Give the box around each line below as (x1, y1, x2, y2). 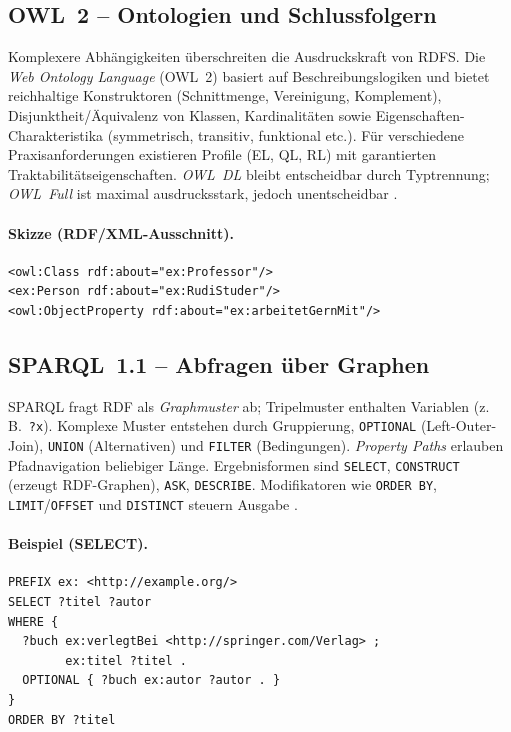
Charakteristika (8, 124, 104, 145)
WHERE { (8, 614, 59, 629)
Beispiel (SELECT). (8, 533, 148, 554)
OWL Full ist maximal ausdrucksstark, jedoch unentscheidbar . (8, 183, 398, 204)
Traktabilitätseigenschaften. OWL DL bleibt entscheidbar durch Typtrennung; (8, 163, 490, 184)
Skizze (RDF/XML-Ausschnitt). (8, 222, 235, 243)
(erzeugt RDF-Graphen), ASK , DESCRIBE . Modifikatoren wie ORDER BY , (8, 474, 437, 495)
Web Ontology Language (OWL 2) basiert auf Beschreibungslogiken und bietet (8, 65, 490, 86)
